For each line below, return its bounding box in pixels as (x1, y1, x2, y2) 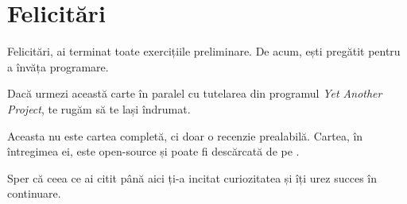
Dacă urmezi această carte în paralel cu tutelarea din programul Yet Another (7, 85, 382, 102)
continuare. (7, 185, 61, 202)
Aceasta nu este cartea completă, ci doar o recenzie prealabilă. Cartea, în (7, 127, 363, 144)
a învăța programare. (7, 58, 109, 75)
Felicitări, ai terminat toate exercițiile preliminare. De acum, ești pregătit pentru (7, 43, 401, 60)
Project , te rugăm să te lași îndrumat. (7, 100, 191, 117)
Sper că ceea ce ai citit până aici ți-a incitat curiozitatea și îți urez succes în (7, 169, 377, 186)
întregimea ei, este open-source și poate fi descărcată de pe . (7, 143, 300, 160)
